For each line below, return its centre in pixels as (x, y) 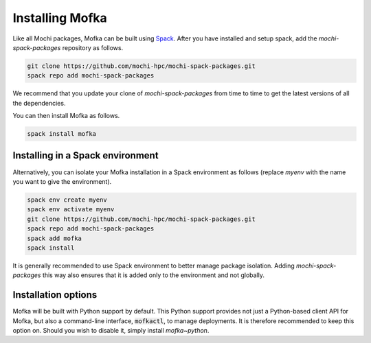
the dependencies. (39, 103)
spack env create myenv (67, 200)
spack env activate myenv (71, 210)
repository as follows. (93, 47)
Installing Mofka (60, 18)
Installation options (55, 295)
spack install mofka (61, 134)
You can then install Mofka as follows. (66, 116)
